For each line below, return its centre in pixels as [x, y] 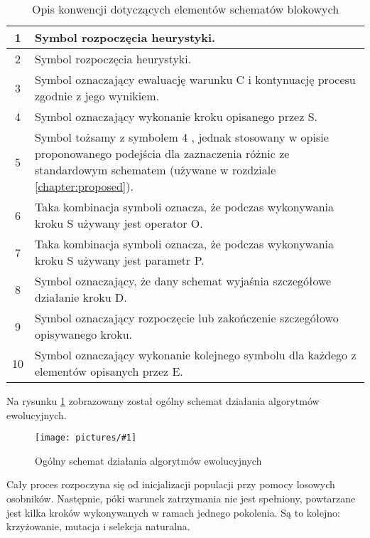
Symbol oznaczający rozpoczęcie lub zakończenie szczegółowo [187, 318]
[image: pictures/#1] [86, 438]
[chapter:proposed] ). [84, 186]
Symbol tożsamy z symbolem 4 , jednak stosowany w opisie [182, 137]
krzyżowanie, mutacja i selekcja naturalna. [98, 526]
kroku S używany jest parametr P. [120, 260]
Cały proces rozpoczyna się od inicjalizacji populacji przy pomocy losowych [171, 484]
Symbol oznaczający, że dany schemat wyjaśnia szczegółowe [183, 281]
